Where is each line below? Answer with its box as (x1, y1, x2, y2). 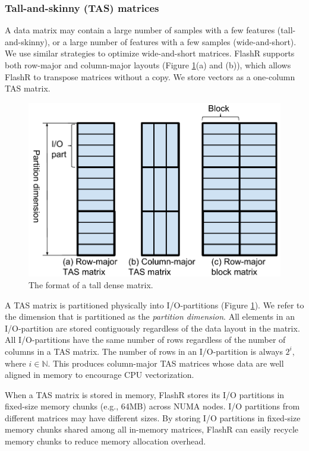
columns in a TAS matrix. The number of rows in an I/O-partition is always (5, 345, 283, 357)
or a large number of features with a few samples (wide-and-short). (52, 35, 297, 48)
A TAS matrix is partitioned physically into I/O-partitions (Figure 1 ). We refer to (5, 298, 304, 311)
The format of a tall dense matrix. (29, 278, 153, 291)
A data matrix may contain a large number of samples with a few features (5, 24, 275, 36)
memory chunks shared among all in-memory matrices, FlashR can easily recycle (5, 423, 299, 436)
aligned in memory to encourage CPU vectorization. (5, 368, 194, 381)
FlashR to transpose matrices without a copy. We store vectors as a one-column (5, 70, 295, 83)
